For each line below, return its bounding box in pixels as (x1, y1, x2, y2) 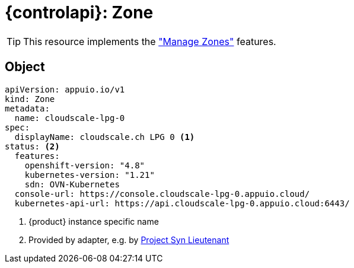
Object (5, 59, 45, 75)
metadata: (5, 103, 50, 113)
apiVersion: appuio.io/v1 (5, 84, 125, 94)
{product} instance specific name (28, 216, 159, 226)
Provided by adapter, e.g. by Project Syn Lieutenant (28, 234, 229, 245)
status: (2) (5, 141, 60, 151)
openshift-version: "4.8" (24, 160, 145, 170)
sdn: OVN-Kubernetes (24, 179, 120, 189)
